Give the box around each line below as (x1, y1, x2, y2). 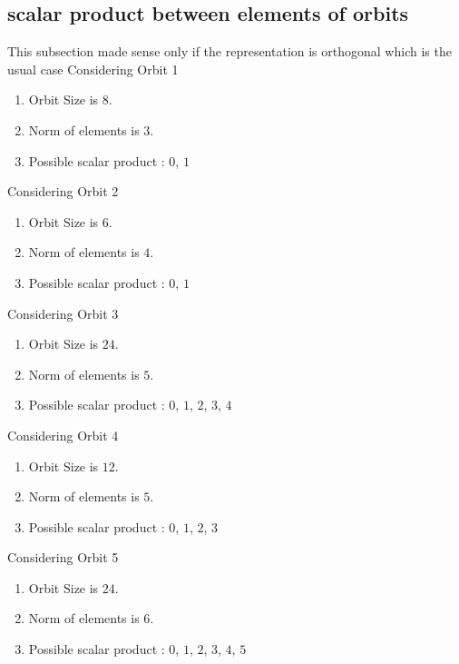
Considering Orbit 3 (7, 303, 119, 322)
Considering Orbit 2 (7, 182, 119, 201)
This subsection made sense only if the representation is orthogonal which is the (7, 42, 452, 61)
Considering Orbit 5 (7, 548, 119, 567)
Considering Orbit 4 (7, 425, 119, 444)
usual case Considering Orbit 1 (7, 59, 179, 78)
